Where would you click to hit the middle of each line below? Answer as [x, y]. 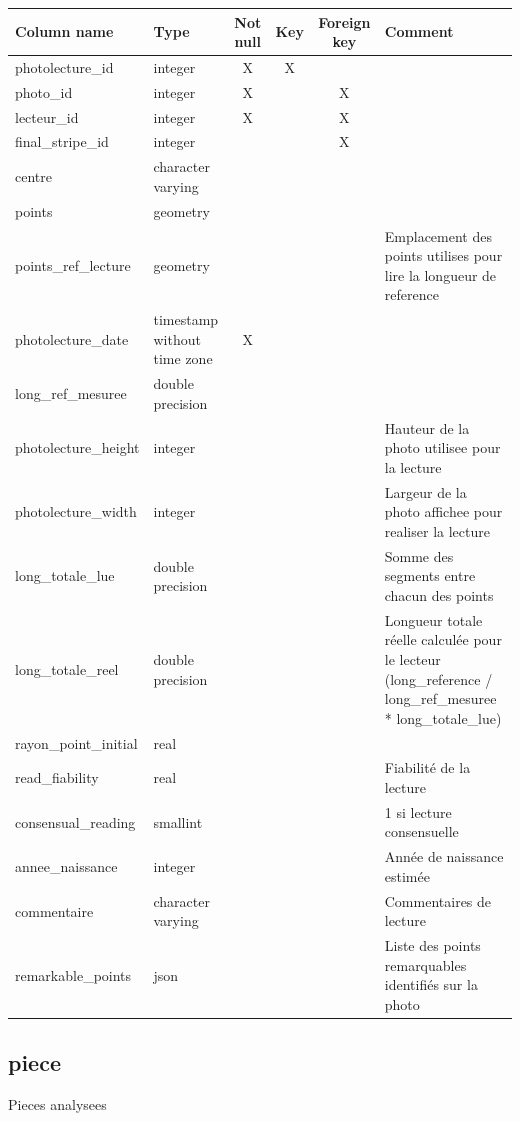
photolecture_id [64, 66]
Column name [64, 31]
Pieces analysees [57, 1104]
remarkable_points [73, 974]
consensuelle [421, 831]
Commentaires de [438, 900]
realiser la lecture [437, 530]
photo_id [44, 91]
